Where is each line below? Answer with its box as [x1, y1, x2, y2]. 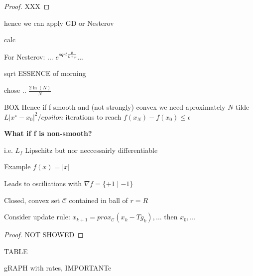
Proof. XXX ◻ [4, 1, 50, 11]
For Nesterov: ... [4, 51, 53, 62]
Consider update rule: [4, 211, 70, 222]
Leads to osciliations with [4, 178, 82, 188]
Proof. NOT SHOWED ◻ [4, 229, 84, 240]
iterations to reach [65, 111, 122, 122]
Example [4, 161, 31, 172]
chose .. [4, 85, 26, 95]
